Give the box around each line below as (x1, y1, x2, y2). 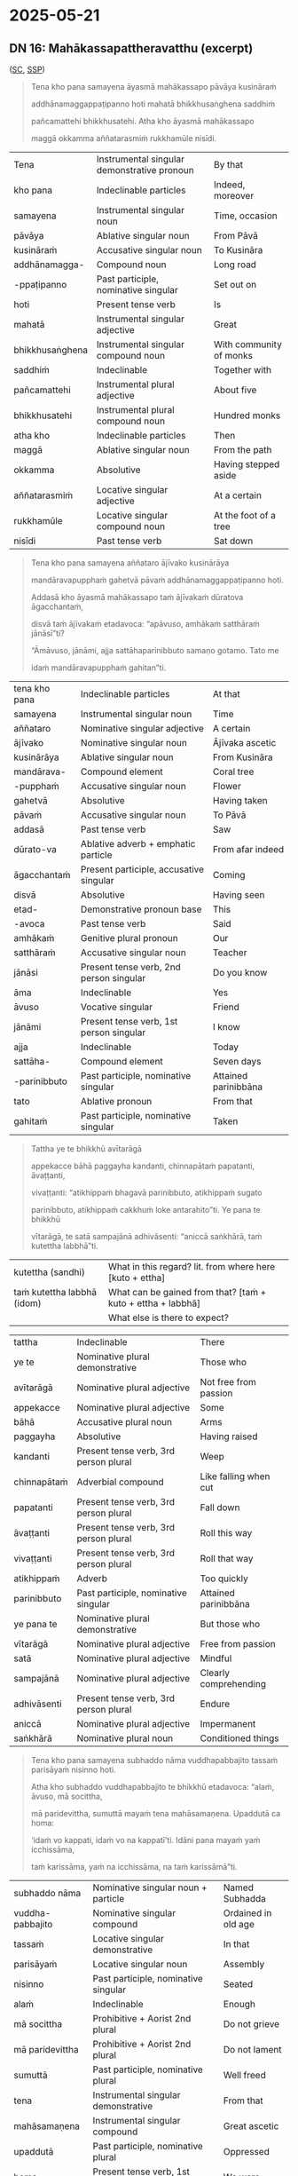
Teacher (212, 946, 247, 959)
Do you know (212, 967, 268, 978)
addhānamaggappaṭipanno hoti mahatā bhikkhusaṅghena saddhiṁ (30, 99, 276, 109)
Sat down (213, 534, 254, 547)
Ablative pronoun (80, 1096, 153, 1107)
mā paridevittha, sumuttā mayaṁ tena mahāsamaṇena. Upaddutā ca (30, 1808, 281, 1818)
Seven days (212, 1056, 262, 1067)
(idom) (13, 1297, 42, 1310)
